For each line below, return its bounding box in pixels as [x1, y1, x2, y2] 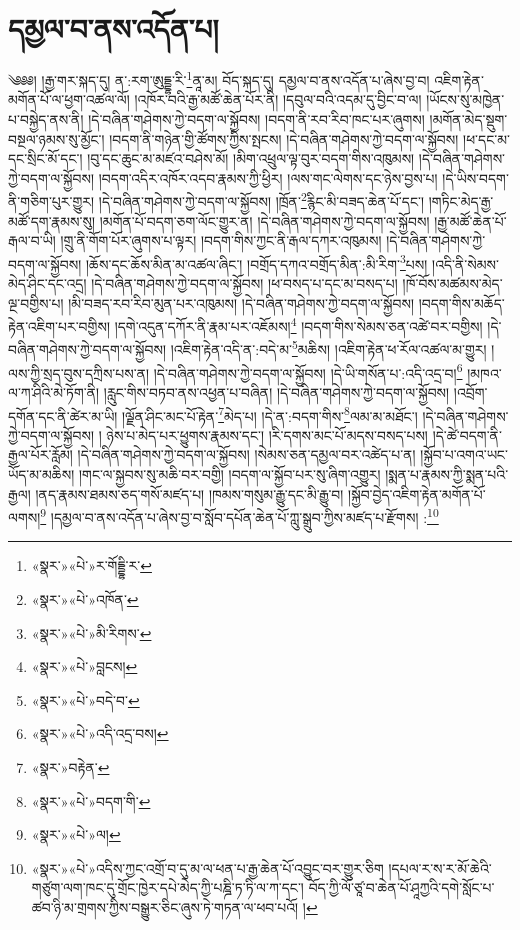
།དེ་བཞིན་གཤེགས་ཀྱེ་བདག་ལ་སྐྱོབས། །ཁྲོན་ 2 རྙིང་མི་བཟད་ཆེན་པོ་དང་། [98, 188, 425, 211]
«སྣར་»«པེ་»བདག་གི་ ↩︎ [31, 790, 151, 811]
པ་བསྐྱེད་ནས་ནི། [8, 108, 84, 129]
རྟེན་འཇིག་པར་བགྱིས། [8, 315, 110, 336]
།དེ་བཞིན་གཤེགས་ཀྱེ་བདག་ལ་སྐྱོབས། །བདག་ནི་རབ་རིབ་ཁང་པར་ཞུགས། [88, 108, 425, 129]
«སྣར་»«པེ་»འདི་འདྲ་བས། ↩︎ [31, 723, 169, 744]
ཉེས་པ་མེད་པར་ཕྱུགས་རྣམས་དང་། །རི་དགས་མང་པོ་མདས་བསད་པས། [106, 424, 428, 445]
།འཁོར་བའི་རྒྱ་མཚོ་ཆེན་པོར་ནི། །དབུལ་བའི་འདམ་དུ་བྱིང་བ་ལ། [134, 89, 422, 110]
